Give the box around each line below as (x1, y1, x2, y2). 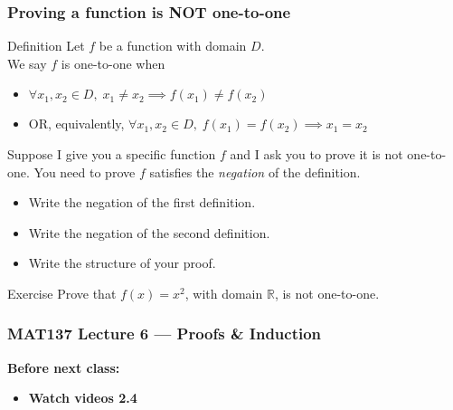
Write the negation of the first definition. (28, 193, 256, 212)
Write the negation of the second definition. (28, 223, 270, 242)
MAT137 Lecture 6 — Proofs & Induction (7, 322, 322, 345)
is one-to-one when (61, 53, 165, 72)
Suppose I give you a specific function (7, 145, 216, 163)
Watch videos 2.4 (28, 388, 137, 407)
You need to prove (33, 162, 136, 181)
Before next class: (7, 358, 120, 377)
